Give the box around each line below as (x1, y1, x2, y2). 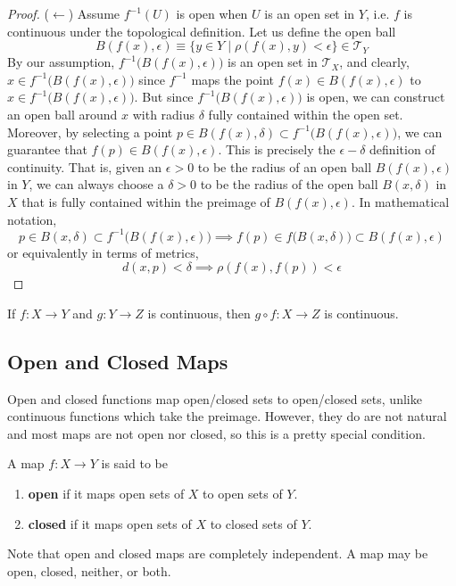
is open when (176, 4, 248, 22)
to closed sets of (210, 514, 297, 532)
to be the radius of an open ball (197, 157, 372, 176)
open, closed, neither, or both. (7, 561, 171, 580)
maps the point (191, 70, 275, 88)
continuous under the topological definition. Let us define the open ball (7, 21, 396, 40)
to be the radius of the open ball (200, 175, 378, 194)
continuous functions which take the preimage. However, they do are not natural (7, 407, 447, 425)
